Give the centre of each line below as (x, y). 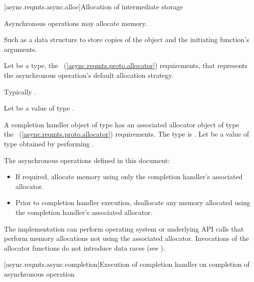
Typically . (20, 91)
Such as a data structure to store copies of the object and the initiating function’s (127, 39)
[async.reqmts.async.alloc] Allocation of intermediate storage (93, 6)
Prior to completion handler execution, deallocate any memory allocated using (133, 202)
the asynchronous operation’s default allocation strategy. (89, 75)
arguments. (21, 49)
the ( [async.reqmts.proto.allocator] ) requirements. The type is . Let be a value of (127, 134)
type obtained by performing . (49, 143)
